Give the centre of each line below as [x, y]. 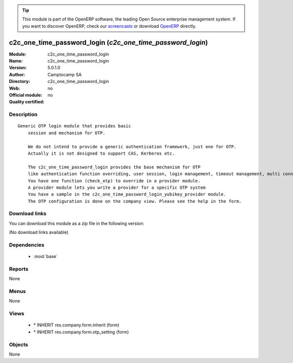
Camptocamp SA [65, 74]
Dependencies [27, 245]
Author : [17, 74]
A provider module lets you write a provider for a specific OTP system [117, 187]
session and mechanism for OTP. [66, 133]
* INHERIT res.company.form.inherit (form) [76, 325]
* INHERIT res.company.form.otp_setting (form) [81, 332]
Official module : [26, 95]
